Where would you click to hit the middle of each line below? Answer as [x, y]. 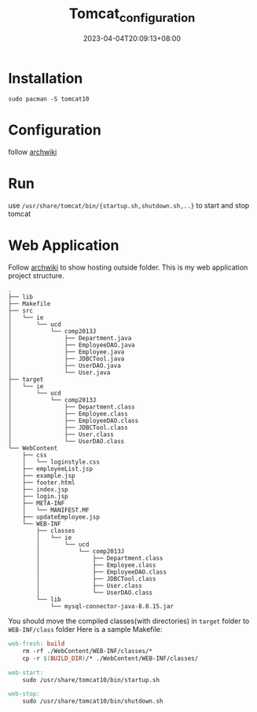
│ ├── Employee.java [66, 352]
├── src [21, 311]
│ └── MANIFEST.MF [56, 510]
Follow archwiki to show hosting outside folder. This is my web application [128, 267]
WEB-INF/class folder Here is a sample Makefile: [85, 629]
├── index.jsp [45, 490]
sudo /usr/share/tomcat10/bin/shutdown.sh [93, 701]
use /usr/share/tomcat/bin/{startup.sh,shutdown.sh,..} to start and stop [129, 206]
